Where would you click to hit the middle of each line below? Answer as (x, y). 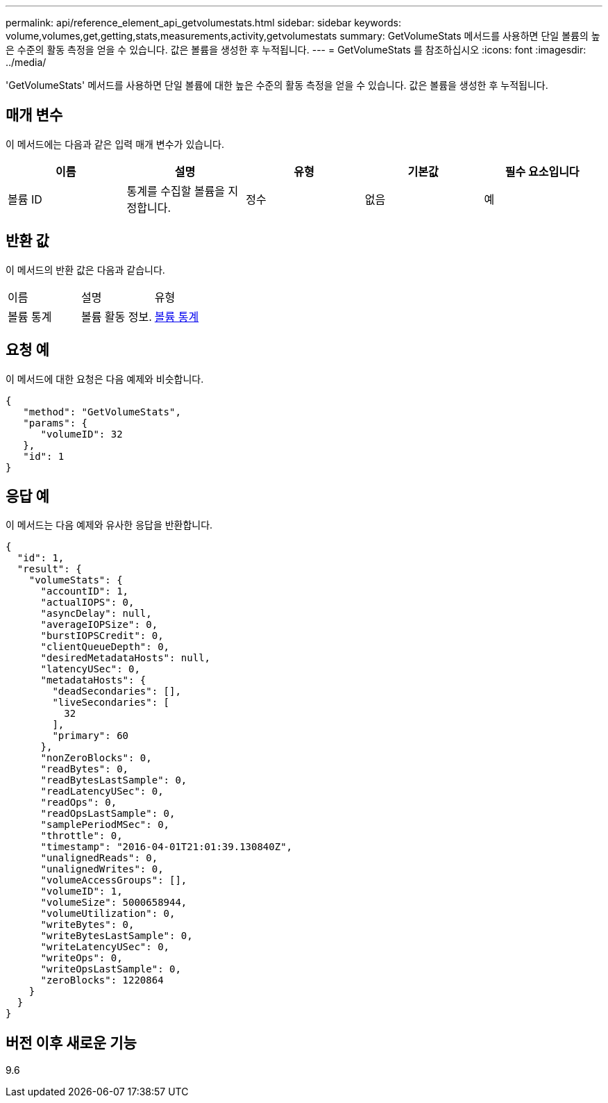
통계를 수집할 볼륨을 (176, 191)
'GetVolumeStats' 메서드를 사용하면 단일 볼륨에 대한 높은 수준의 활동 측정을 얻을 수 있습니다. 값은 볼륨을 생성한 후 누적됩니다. (277, 85)
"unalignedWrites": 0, (102, 869)
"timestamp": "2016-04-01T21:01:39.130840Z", (167, 847)
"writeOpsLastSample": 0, (111, 969)
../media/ (26, 62)
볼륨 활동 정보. (116, 316)
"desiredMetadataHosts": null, (126, 658)
